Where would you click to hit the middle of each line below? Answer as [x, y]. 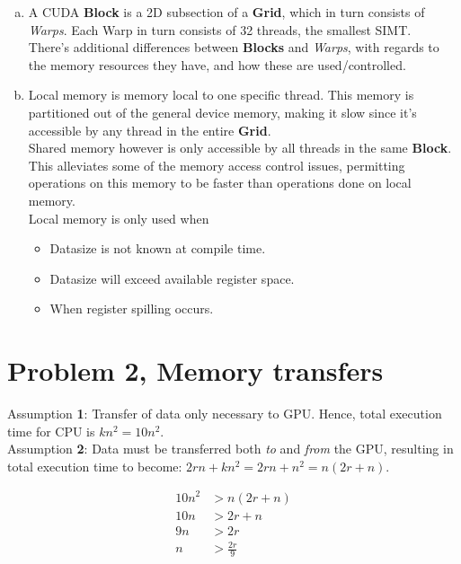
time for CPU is [51, 431]
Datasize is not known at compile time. [158, 248]
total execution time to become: [95, 466]
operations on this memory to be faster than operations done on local [220, 183]
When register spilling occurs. [132, 308]
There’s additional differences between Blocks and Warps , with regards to [234, 47]
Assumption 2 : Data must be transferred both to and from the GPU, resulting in [230, 449]
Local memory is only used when [119, 218]
